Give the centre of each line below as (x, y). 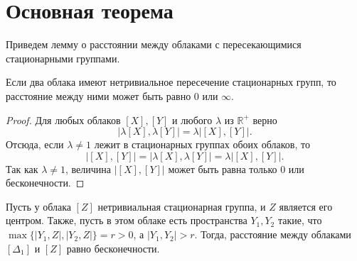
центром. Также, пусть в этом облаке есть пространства (127, 220)
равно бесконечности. (113, 248)
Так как (22, 168)
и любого (192, 120)
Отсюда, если (35, 144)
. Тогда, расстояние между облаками (273, 234)
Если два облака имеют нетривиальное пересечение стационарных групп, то (171, 82)
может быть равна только (223, 168)
